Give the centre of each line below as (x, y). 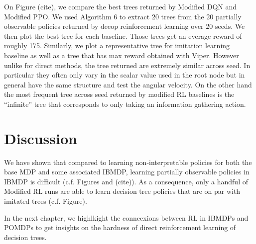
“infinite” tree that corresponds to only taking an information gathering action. (125, 104)
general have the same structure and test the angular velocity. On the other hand (128, 84)
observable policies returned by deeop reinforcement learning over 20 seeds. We (125, 26)
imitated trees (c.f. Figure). (46, 201)
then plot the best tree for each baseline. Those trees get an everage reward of (123, 36)
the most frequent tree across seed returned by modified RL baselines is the (119, 94)
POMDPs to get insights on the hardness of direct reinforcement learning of (120, 227)
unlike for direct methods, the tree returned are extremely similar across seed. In (127, 65)
